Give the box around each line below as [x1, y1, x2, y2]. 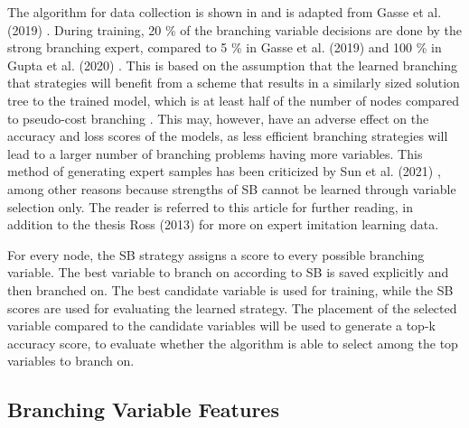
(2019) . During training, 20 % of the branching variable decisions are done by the [7, 20, 463, 39]
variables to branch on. [7, 351, 135, 370]
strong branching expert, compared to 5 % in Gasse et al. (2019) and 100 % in [7, 38, 442, 57]
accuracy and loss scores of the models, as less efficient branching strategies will [7, 126, 448, 145]
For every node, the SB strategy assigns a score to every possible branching [7, 245, 425, 264]
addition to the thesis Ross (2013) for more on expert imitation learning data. [7, 215, 439, 234]
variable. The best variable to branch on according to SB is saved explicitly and [7, 263, 449, 282]
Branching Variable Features [7, 395, 279, 423]
